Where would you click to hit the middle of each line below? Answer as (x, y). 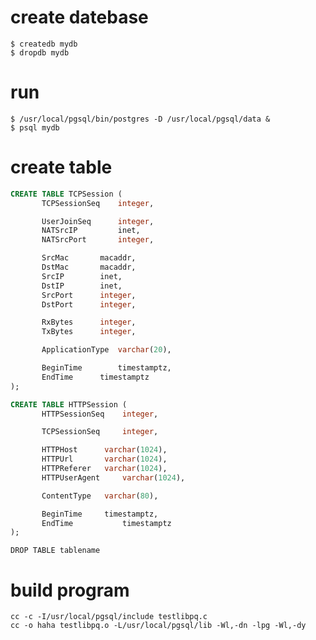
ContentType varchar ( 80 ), (100, 496)
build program (70, 590)
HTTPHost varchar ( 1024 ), (104, 450)
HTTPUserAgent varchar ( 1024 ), (113, 477)
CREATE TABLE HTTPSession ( (69, 404)
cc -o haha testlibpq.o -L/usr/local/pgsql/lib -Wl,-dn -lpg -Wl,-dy (158, 626)
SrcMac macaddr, (89, 258)
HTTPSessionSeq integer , (100, 414)
